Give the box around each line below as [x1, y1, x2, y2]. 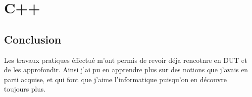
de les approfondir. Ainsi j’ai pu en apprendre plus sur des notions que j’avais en [4, 64, 248, 75]
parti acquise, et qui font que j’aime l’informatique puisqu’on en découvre [4, 74, 227, 84]
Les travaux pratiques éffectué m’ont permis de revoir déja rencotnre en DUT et [4, 54, 247, 65]
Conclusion [4, 31, 61, 47]
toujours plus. [4, 84, 46, 94]
